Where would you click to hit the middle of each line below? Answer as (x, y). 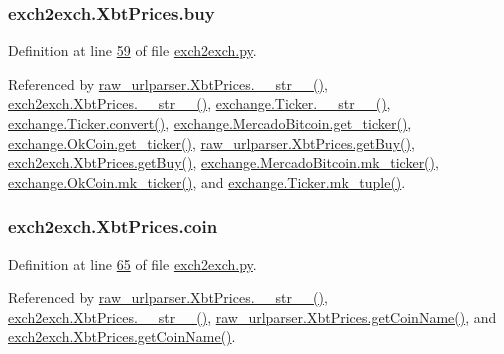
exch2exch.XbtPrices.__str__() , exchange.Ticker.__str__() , (199, 103)
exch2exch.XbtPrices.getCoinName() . (122, 336)
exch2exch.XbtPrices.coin (113, 226)
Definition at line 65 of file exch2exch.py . (132, 263)
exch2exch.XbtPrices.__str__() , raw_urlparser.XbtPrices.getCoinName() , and (252, 316)
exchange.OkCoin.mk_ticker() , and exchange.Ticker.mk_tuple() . (207, 181)
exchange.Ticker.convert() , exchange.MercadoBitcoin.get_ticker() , (210, 123)
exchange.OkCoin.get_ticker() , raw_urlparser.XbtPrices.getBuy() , (211, 142)
